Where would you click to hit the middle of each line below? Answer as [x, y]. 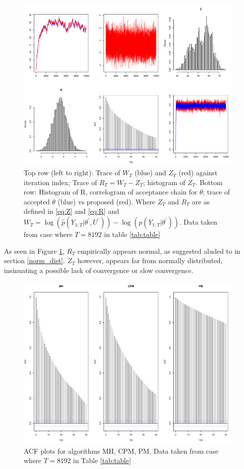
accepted [37, 201]
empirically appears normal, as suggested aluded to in [159, 251]
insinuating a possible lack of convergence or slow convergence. [99, 270]
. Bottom [209, 182]
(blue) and [150, 173]
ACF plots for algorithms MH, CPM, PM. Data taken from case [121, 450]
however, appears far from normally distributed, [150, 260]
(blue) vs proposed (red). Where [106, 201]
